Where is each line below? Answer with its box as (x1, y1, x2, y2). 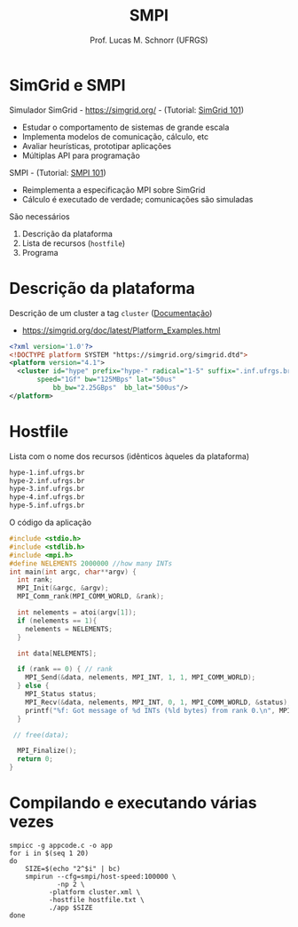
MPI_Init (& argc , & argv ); (17, 583, 109, 593)
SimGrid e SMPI (9, 75, 126, 95)
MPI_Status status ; (25, 690, 98, 699)
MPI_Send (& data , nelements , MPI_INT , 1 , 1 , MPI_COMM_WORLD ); (25, 673, 256, 682)
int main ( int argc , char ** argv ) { (9, 567, 137, 576)
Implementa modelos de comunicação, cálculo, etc (21, 131, 209, 142)
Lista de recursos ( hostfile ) (21, 237, 126, 249)
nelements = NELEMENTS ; (25, 624, 114, 633)
